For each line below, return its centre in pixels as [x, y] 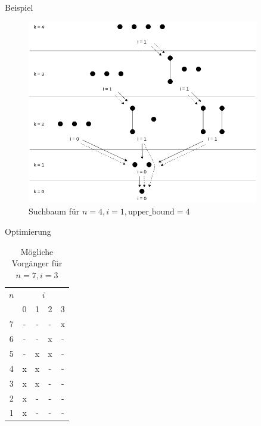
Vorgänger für [37, 263]
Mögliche [37, 251]
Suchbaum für [54, 211]
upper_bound [151, 212]
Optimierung [28, 231]
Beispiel [19, 7]
